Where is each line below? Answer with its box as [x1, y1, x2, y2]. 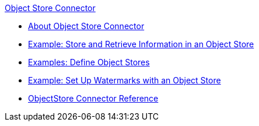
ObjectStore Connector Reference [28, 93, 159, 103]
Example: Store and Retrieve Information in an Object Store [28, 39, 254, 49]
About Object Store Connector [28, 21, 145, 31]
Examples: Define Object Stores [28, 57, 150, 67]
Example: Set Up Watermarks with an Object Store [28, 75, 221, 85]
